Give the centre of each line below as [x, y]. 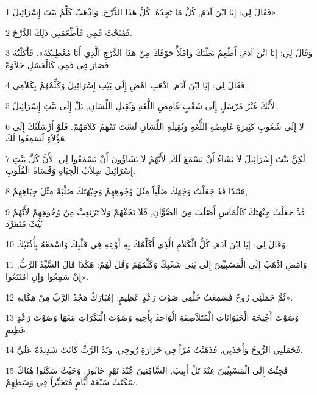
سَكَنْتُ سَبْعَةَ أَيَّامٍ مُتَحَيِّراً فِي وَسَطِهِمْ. [72, 382]
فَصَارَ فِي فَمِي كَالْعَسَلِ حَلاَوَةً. [59, 64]
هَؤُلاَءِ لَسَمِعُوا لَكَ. [37, 138]
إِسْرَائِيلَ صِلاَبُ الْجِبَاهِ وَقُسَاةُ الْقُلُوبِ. [70, 170]
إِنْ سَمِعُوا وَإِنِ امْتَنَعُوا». [47, 276]
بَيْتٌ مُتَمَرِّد [24, 223]
